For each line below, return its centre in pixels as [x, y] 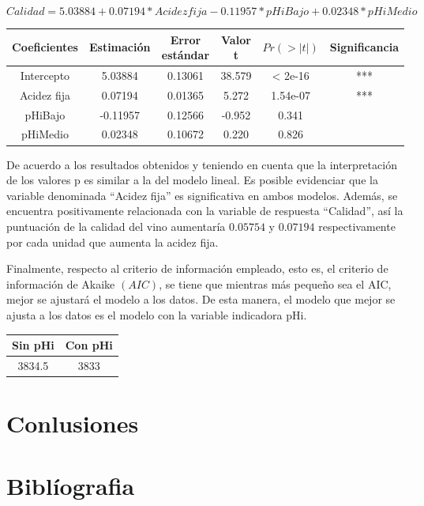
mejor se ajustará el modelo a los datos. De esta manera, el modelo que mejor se [201, 299]
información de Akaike [61, 283]
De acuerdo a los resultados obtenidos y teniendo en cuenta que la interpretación [202, 164]
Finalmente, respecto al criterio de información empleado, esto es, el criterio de [197, 268]
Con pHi [89, 345]
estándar [186, 55]
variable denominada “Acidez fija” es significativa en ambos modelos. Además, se [202, 195]
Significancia [364, 47]
